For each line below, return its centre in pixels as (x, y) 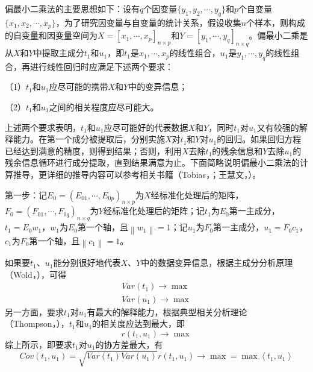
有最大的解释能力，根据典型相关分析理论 (167, 311)
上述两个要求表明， (43, 127)
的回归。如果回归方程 (259, 139)
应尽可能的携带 (79, 87)
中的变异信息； (158, 87)
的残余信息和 (237, 150)
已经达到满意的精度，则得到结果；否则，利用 (93, 150)
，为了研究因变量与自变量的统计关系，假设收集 (148, 22)
